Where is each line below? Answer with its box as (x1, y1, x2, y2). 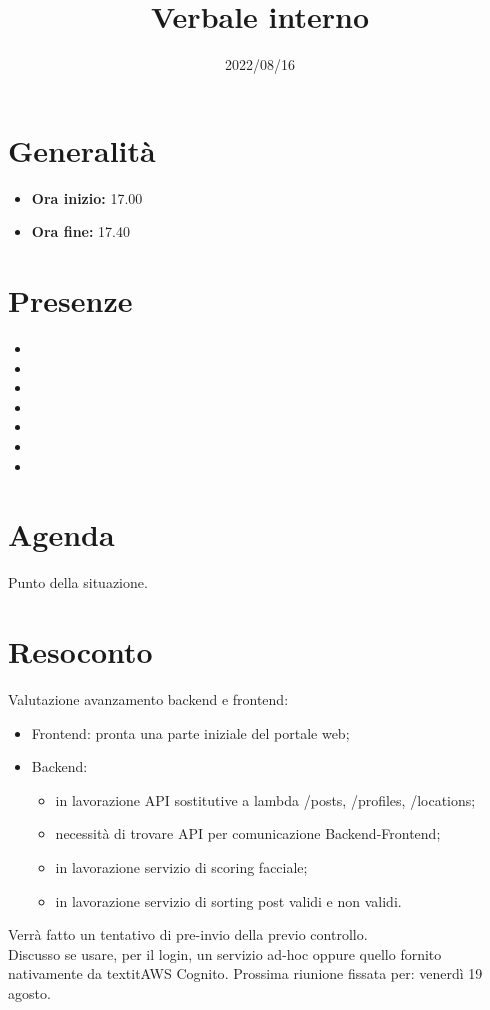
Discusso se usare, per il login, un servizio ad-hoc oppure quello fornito (8, 943, 442, 964)
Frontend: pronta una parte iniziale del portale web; (31, 722, 350, 743)
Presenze (8, 280, 133, 321)
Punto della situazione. (8, 572, 148, 593)
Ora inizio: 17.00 (31, 187, 143, 208)
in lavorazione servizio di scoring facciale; (55, 856, 308, 877)
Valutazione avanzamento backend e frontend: (8, 688, 289, 709)
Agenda (8, 514, 115, 555)
